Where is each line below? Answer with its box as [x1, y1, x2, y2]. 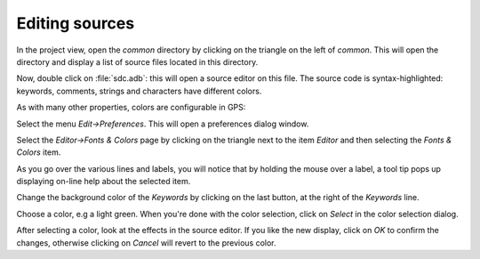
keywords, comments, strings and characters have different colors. [16, 85, 262, 96]
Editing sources [16, 13, 135, 33]
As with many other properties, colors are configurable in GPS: [16, 102, 246, 113]
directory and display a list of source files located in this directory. [16, 56, 259, 67]
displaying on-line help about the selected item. [16, 176, 191, 187]
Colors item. [16, 147, 61, 158]
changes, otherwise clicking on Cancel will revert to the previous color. [16, 237, 276, 248]
